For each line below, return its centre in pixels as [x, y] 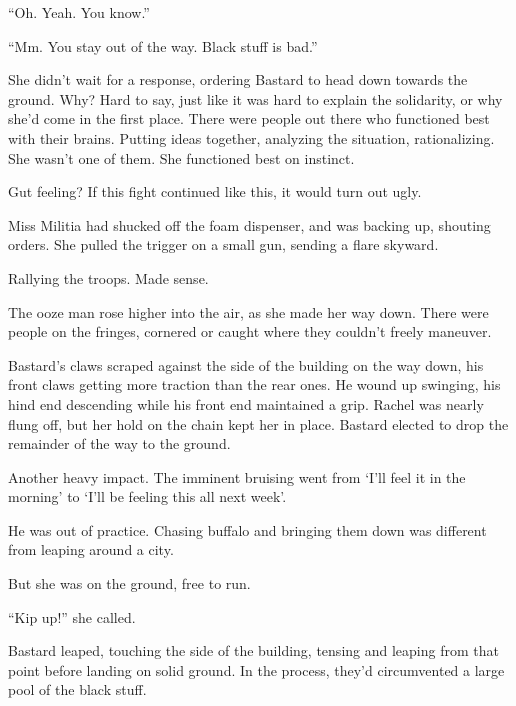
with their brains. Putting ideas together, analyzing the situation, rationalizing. [251, 137]
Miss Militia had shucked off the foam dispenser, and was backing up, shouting [249, 224]
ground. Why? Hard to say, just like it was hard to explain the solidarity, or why [255, 98]
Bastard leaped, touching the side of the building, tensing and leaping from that [253, 650]
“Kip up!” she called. [72, 616]
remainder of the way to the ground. [119, 443]
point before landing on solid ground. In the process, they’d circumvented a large [256, 669]
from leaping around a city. [91, 549]
